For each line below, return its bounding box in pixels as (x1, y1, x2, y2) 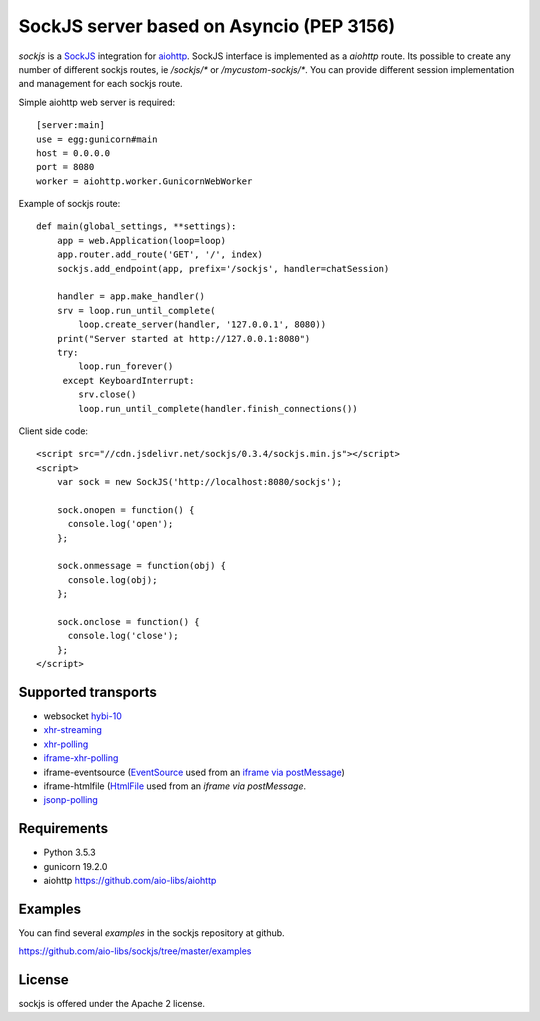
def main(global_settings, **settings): (36, 221, 237, 232)
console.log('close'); (67, 630, 179, 642)
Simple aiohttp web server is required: (18, 96, 176, 108)
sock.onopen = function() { (56, 504, 195, 515)
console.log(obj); (67, 574, 158, 585)
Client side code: (18, 425, 89, 437)
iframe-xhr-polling (43, 752, 119, 764)
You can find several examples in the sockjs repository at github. (18, 927, 285, 939)
